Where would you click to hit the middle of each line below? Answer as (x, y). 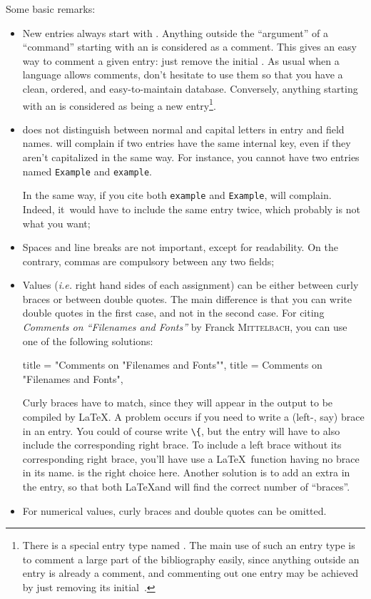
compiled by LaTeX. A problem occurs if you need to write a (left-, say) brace (193, 417)
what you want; (56, 223)
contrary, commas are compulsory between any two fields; (148, 261)
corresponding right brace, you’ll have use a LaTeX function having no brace (191, 458)
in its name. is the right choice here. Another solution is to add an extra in (186, 472)
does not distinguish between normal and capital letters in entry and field (183, 129)
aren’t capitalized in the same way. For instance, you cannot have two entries (191, 157)
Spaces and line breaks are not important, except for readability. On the (180, 247)
